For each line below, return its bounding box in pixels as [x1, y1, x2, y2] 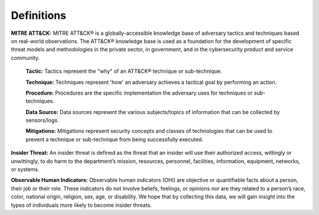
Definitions [11, 9, 67, 22]
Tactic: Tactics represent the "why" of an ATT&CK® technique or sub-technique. [25, 68, 223, 75]
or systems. [11, 166, 40, 173]
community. [11, 54, 40, 61]
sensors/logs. [25, 117, 59, 124]
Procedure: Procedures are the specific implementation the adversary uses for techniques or [25, 89, 253, 96]
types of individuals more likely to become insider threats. [11, 201, 152, 209]
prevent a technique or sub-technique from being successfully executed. [25, 136, 204, 143]
